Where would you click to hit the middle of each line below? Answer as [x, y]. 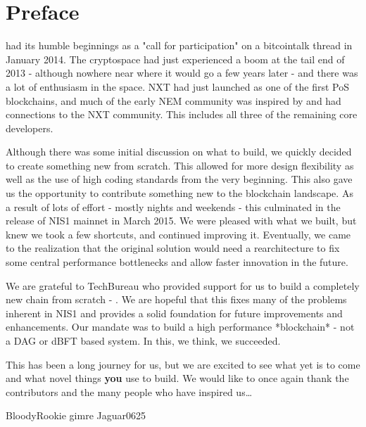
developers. [30, 128]
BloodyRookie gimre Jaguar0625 [76, 415]
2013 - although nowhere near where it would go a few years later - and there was [182, 73]
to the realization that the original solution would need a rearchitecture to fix [173, 248]
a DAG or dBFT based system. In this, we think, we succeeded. [143, 340]
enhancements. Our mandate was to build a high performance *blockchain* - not [180, 327]
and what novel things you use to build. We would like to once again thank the [177, 378]
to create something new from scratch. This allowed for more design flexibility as [180, 165]
